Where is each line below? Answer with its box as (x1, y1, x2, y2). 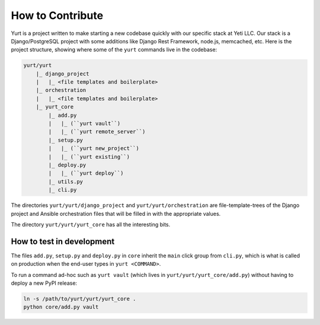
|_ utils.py (48, 178, 83, 185)
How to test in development (11, 236, 115, 246)
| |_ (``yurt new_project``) (48, 145, 139, 152)
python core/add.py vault (23, 304, 99, 311)
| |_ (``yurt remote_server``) (48, 128, 146, 135)
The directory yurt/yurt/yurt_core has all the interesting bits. (11, 221, 171, 228)
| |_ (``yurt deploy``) (48, 170, 124, 177)
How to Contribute (11, 9, 104, 22)
